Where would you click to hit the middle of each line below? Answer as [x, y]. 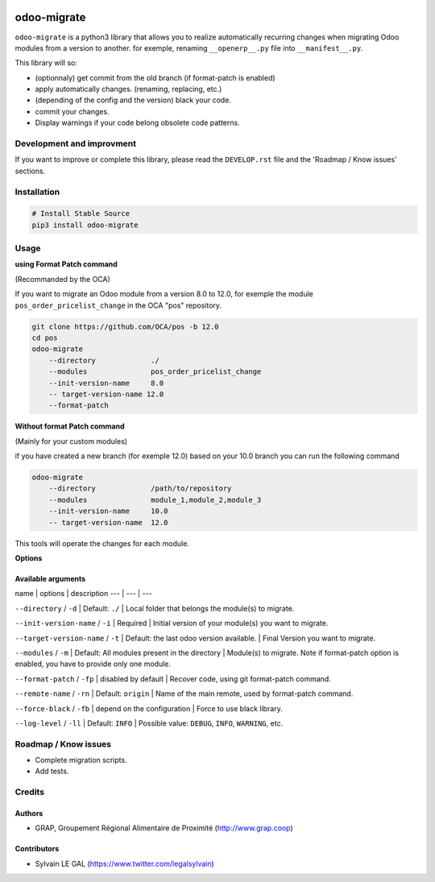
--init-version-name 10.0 [108, 511]
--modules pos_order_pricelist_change [155, 372]
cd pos [45, 338]
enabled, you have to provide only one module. [93, 664]
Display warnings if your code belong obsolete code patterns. [138, 123]
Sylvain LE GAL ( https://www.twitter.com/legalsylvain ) [125, 863]
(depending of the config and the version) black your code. [133, 100]
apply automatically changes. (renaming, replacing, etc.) [128, 89]
